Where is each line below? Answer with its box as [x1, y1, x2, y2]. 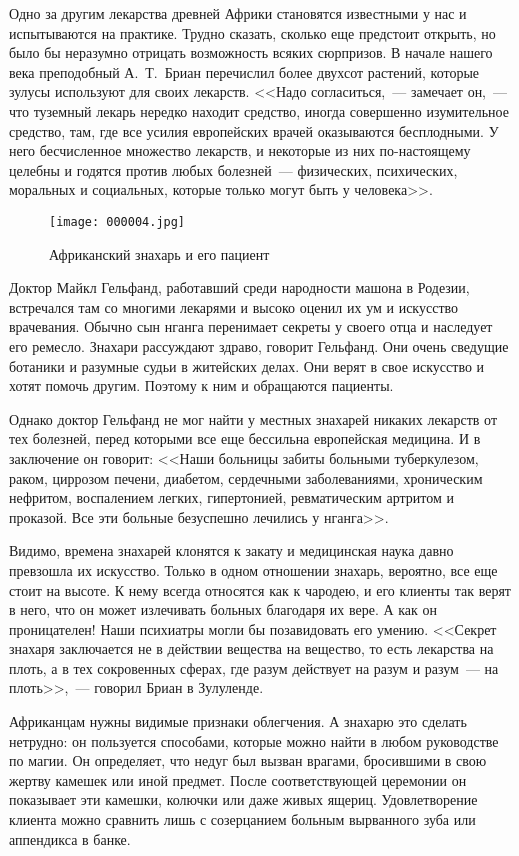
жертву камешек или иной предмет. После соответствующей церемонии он [9, 769, 467, 790]
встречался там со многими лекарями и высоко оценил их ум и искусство [9, 296, 459, 317]
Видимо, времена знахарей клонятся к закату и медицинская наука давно [9, 540, 454, 561]
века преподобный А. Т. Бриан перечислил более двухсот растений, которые [9, 61, 480, 82]
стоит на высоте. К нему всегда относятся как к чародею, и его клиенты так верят [9, 579, 511, 600]
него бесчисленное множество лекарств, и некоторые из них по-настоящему [9, 140, 471, 161]
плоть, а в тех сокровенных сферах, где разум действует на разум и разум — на [9, 657, 499, 678]
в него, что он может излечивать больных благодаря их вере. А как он [9, 599, 438, 620]
